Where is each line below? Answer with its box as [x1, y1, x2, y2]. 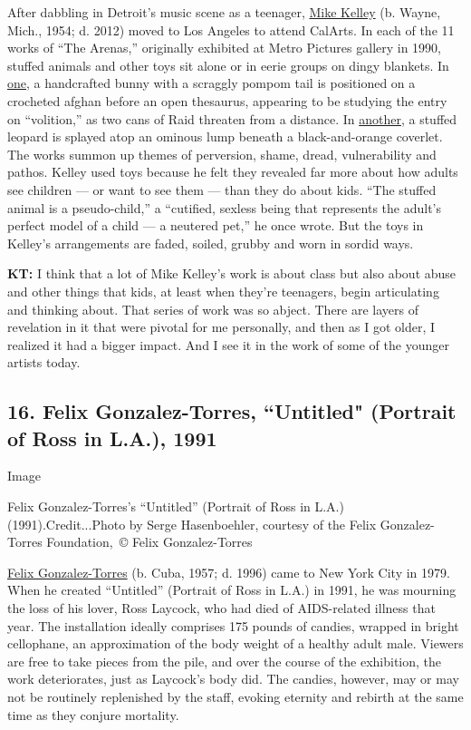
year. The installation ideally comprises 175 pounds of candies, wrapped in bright [7, 616, 459, 635]
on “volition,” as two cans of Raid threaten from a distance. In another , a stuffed [7, 109, 457, 128]
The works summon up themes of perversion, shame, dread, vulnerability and [7, 144, 437, 163]
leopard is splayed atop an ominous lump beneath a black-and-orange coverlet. [7, 127, 443, 146]
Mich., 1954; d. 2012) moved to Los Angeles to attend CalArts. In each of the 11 [7, 20, 455, 39]
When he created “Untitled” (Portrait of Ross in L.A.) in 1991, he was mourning [7, 580, 457, 599]
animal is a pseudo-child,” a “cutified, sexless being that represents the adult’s [7, 198, 442, 217]
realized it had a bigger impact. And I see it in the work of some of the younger [7, 335, 449, 354]
